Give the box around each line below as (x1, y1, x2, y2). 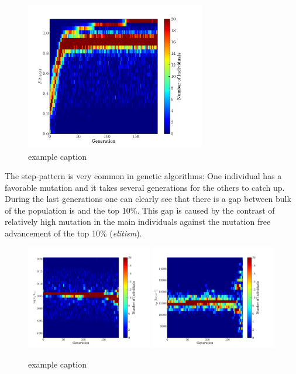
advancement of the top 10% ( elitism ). (5, 227, 142, 239)
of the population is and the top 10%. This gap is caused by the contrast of (5, 204, 275, 216)
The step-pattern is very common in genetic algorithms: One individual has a (5, 170, 282, 182)
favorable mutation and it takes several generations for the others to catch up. (5, 181, 285, 193)
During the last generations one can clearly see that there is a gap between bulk (5, 193, 291, 205)
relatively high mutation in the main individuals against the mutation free (5, 215, 271, 228)
